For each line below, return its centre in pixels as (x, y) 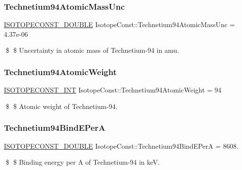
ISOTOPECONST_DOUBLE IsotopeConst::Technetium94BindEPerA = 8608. (121, 146)
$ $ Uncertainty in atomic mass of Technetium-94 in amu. (92, 50)
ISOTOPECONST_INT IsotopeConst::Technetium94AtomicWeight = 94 (113, 90)
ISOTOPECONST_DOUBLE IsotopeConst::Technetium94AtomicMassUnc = (120, 24)
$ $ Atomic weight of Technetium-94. (61, 106)
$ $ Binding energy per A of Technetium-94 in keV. (83, 162)
